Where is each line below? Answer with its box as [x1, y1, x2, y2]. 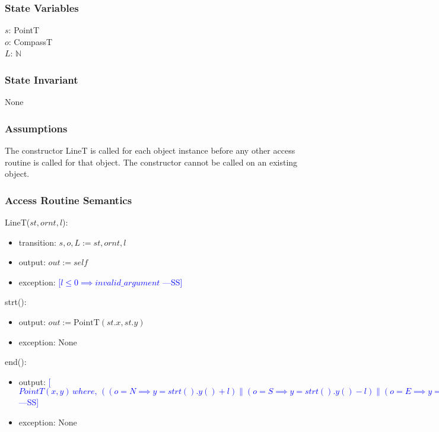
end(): [5, 355, 27, 368]
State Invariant [5, 72, 78, 87]
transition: [18, 236, 56, 248]
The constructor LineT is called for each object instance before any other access [5, 144, 295, 157]
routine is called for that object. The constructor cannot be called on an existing [5, 155, 298, 168]
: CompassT [8, 35, 53, 47]
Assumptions [5, 120, 68, 135]
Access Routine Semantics [5, 192, 132, 207]
